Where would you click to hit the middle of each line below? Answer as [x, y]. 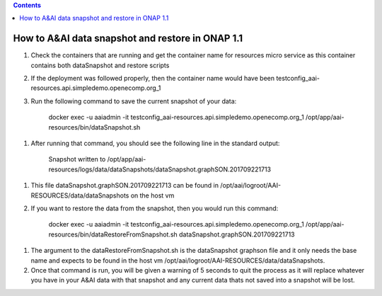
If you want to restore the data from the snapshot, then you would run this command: [155, 208]
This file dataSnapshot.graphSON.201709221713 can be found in [125, 186]
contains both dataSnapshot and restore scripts [100, 65]
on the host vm [152, 195]
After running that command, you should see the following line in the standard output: [155, 143]
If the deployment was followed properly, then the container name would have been [153, 79]
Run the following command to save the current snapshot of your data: [134, 101]
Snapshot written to [77, 159]
